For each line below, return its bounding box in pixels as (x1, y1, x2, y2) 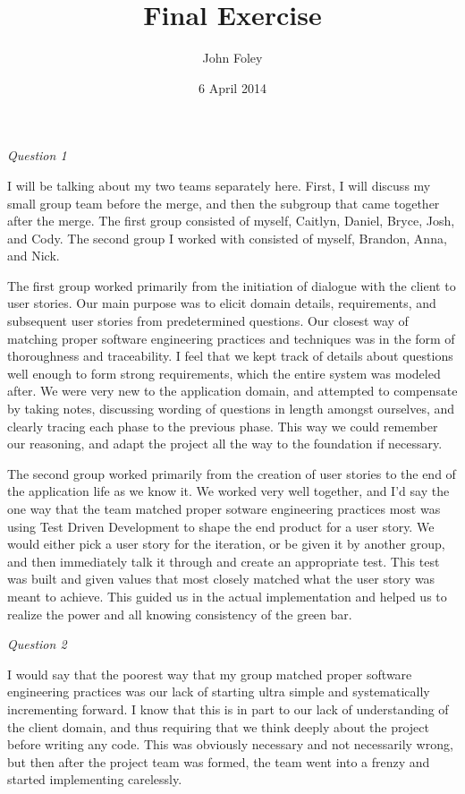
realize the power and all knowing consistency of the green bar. (7, 604, 352, 623)
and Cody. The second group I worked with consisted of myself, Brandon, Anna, (7, 228, 447, 247)
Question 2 (7, 635, 67, 653)
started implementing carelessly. (7, 770, 182, 789)
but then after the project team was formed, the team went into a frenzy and (7, 752, 430, 771)
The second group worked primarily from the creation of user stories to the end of (7, 464, 456, 482)
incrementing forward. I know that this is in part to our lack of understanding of (7, 699, 449, 718)
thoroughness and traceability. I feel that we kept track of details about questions (7, 346, 453, 365)
